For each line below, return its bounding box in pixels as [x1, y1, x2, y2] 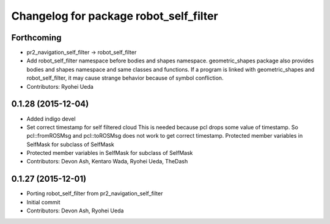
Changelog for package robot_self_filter [11, 9, 218, 23]
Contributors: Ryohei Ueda [26, 83, 94, 90]
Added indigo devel [26, 115, 76, 122]
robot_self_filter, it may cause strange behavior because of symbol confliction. [26, 74, 224, 82]
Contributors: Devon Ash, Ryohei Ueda [26, 207, 124, 214]
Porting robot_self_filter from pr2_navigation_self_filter [26, 190, 163, 197]
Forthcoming [11, 32, 62, 43]
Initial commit [26, 198, 61, 206]
